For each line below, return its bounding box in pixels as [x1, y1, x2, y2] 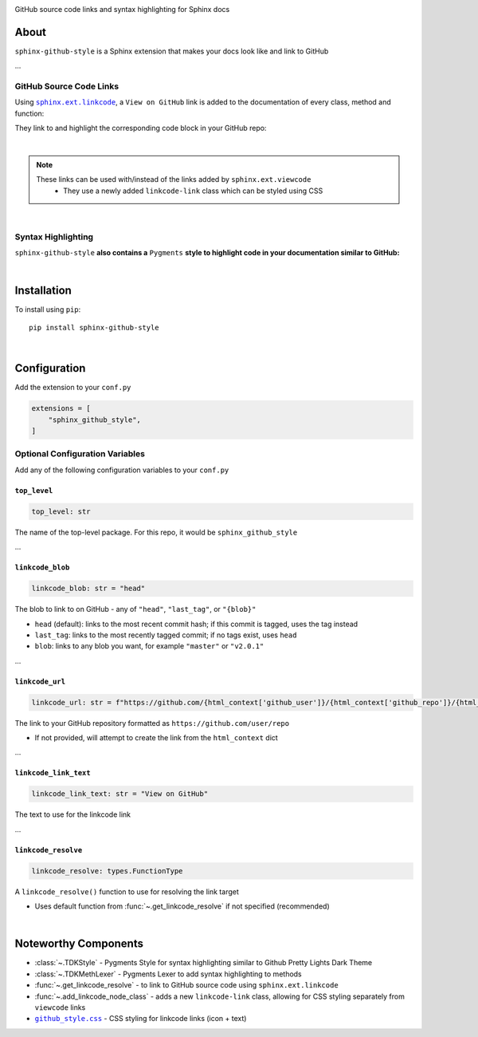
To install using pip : [14, 304, 81, 314]
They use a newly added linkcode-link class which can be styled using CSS [63, 186, 323, 195]
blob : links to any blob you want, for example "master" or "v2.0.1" [34, 641, 264, 651]
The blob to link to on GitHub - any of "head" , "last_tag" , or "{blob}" [14, 605, 257, 614]
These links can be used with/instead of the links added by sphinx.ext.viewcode [36, 175, 311, 184]
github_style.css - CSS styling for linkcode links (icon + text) [34, 1014, 247, 1023]
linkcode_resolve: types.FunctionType [31, 866, 183, 875]
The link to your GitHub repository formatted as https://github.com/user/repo [14, 718, 290, 727]
